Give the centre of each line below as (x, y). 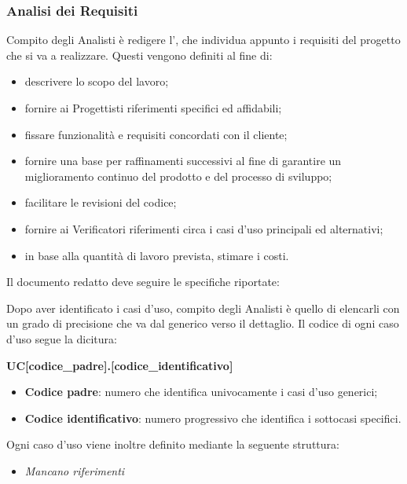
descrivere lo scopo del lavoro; (97, 81)
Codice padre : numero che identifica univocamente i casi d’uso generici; (201, 392)
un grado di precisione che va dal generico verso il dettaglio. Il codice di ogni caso (203, 323)
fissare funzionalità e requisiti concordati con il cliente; (156, 134)
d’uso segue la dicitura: (62, 338)
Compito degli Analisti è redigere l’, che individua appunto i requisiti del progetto (203, 40)
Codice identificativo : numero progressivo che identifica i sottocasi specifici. (213, 418)
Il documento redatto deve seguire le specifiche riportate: (143, 282)
